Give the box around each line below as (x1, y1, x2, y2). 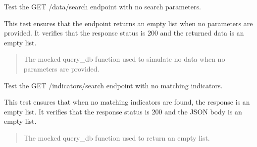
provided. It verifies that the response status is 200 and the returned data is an (4, 28, 244, 38)
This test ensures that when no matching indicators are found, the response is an (4, 97, 250, 107)
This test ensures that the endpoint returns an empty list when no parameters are (4, 18, 253, 28)
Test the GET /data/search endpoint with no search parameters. (4, 1, 201, 11)
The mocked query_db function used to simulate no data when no (23, 54, 225, 64)
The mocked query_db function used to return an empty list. (23, 132, 210, 143)
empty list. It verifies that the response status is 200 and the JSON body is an (4, 106, 242, 116)
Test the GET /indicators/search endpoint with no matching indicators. (4, 80, 223, 90)
